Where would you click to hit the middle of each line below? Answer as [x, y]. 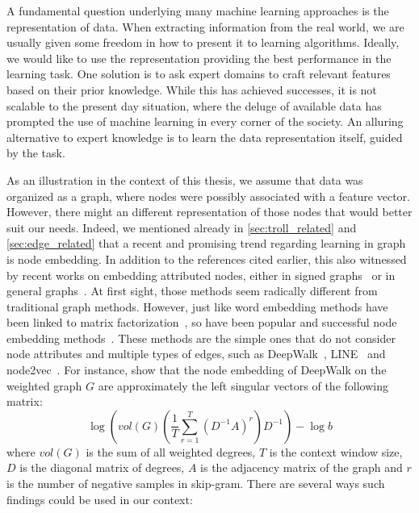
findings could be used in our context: [100, 499]
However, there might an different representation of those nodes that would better [209, 212]
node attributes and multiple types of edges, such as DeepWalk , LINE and [196, 354]
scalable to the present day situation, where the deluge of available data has [194, 105]
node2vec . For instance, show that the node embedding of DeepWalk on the [197, 370]
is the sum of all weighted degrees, [171, 451]
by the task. [36, 153]
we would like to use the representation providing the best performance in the [199, 58]
